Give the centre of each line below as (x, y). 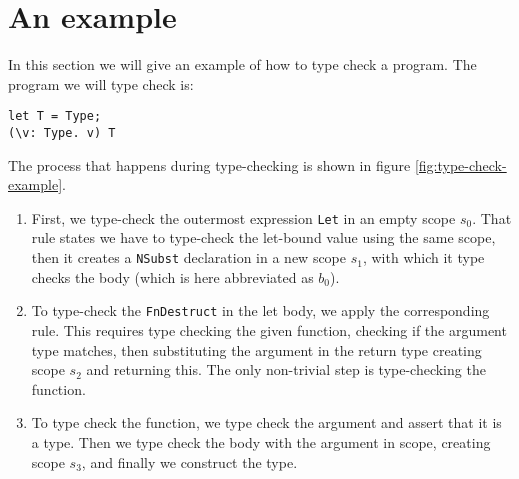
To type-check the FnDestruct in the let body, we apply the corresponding (260, 310)
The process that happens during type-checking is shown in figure (209, 164)
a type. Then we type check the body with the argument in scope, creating (261, 441)
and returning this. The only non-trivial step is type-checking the (286, 369)
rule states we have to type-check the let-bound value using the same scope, (263, 237)
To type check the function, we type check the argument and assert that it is (266, 422)
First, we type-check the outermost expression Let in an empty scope (243, 217)
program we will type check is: (101, 83)
